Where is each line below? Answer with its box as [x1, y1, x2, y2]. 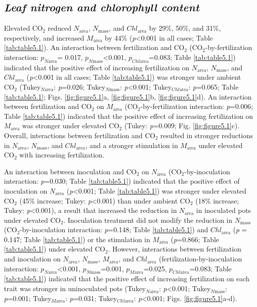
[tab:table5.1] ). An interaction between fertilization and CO [4, 42, 184, 52]
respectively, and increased [4, 32, 85, 43]
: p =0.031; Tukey [65, 293, 117, 303]
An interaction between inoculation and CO [4, 166, 137, 176]
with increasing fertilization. [19, 150, 105, 160]
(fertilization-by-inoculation [159, 254, 242, 264]
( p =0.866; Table [171, 234, 219, 244]
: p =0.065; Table [188, 81, 239, 92]
